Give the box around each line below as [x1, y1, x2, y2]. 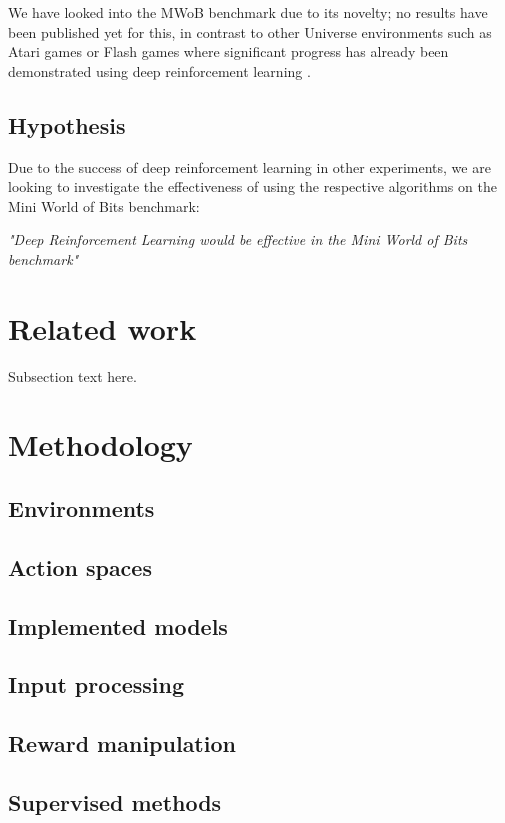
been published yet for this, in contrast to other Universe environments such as [8, 21, 492, 42]
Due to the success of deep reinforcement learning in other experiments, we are [8, 156, 491, 177]
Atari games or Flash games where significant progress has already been [8, 41, 449, 62]
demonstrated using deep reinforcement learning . [8, 60, 311, 81]
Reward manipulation [8, 728, 236, 759]
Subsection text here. [8, 365, 137, 386]
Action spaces [8, 551, 152, 582]
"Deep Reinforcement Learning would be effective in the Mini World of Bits [8, 229, 468, 250]
